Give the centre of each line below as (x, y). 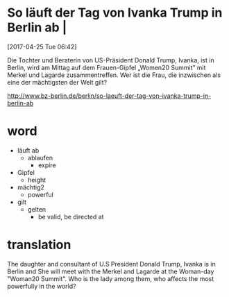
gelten (37, 209)
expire (47, 165)
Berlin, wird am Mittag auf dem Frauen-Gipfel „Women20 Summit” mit (107, 67)
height (37, 180)
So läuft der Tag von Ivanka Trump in (115, 13)
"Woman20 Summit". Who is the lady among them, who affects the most (111, 278)
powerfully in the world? (42, 286)
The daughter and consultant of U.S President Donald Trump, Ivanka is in (112, 264)
